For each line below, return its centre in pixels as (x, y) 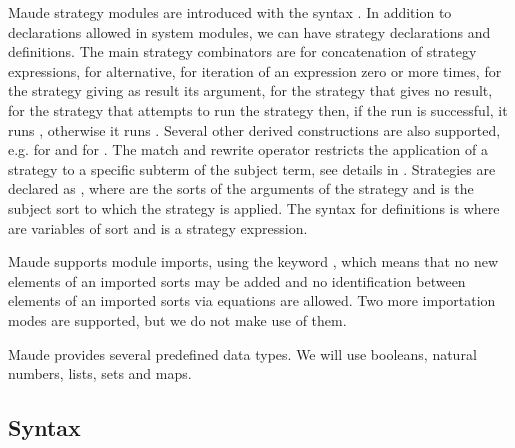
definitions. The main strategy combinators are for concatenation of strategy (242, 51)
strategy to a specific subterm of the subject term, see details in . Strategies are (252, 168)
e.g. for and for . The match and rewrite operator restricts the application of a (248, 149)
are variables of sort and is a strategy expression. (158, 227)
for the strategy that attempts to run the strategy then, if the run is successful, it (258, 109)
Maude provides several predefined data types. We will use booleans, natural (242, 353)
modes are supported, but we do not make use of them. (177, 319)
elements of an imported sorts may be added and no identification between (237, 280)
